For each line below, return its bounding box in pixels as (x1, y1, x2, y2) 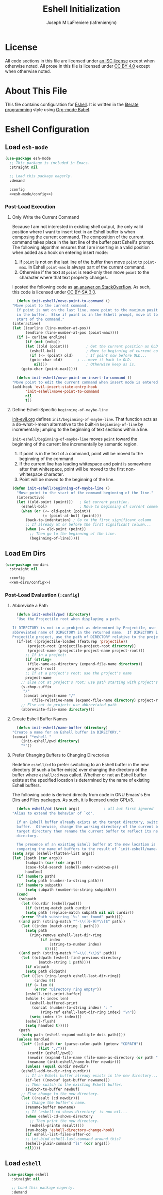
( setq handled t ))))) (25, 1023, 69, 1028)
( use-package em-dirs (5, 562, 49, 567)
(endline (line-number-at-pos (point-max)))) (25, 330, 119, 335)
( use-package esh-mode (5, 156, 51, 161)
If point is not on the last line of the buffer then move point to (19, 259, 142, 265)
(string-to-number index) (49, 942, 102, 946)
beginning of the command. (19, 456, 75, 462)
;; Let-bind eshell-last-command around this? (25, 1137, 121, 1141)
